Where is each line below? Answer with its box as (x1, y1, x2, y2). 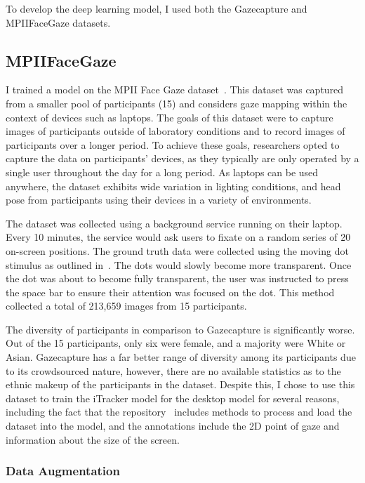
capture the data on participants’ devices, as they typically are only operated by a (6, 151, 359, 166)
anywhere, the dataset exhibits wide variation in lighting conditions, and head (6, 178, 341, 193)
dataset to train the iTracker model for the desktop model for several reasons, (6, 390, 340, 405)
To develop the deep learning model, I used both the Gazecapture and (6, 1, 307, 15)
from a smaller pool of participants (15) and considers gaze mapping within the (6, 95, 347, 110)
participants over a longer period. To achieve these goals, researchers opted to (6, 137, 340, 152)
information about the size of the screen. (6, 432, 180, 446)
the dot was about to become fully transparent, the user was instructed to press (6, 271, 349, 286)
